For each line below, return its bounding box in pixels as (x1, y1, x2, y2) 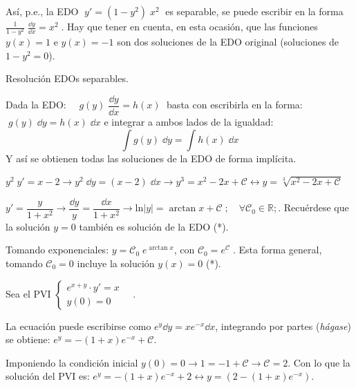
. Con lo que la (288, 355, 350, 369)
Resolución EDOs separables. (6, 71, 129, 86)
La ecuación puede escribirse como (6, 318, 151, 333)
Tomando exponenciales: (6, 242, 109, 257)
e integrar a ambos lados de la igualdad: (104, 114, 274, 128)
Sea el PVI (6, 286, 51, 300)
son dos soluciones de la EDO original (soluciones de (117, 35, 339, 49)
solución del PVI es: (6, 369, 90, 383)
